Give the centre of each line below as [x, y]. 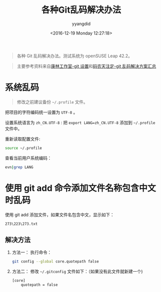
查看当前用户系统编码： [28, 158]
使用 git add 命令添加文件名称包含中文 [80, 188]
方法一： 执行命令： [32, 252]
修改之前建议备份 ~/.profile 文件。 [52, 102]
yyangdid [81, 24]
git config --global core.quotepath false [55, 262]
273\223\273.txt [21, 224]
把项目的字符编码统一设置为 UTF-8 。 [41, 112]
